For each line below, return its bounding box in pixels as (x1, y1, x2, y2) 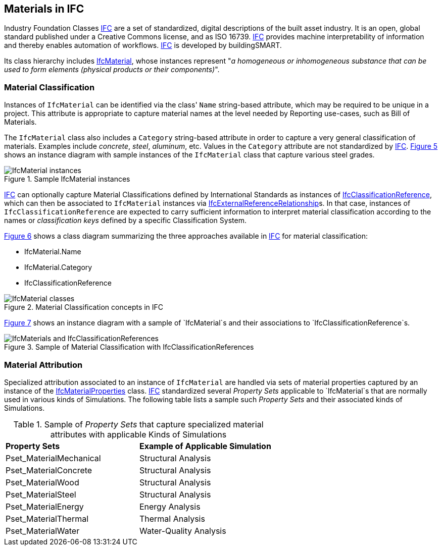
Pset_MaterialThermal (6, 513, 89, 524)
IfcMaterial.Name (24, 247, 81, 256)
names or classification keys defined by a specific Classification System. (4, 216, 247, 225)
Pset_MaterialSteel (6, 489, 76, 500)
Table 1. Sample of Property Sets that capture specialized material (13, 419, 264, 429)
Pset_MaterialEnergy (6, 501, 84, 512)
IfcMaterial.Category (24, 263, 92, 272)
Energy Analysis (139, 501, 201, 512)
